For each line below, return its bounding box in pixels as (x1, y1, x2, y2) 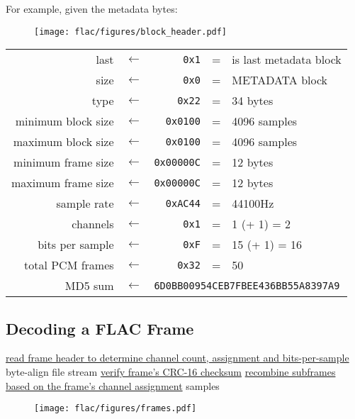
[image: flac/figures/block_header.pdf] (34, 26, 227, 37)
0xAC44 (165, 197, 201, 209)
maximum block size (13, 133, 114, 150)
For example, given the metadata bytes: (6, 1, 178, 16)
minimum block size (15, 113, 114, 130)
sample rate (56, 195, 114, 212)
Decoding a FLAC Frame (6, 317, 194, 339)
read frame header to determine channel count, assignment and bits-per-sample (6, 350, 349, 365)
